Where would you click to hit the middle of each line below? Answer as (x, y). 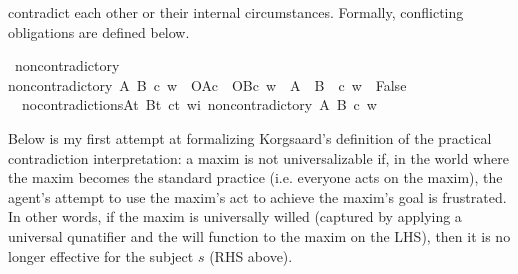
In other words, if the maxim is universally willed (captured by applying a (235, 216)
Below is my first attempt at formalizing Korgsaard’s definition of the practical (250, 137)
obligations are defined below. (99, 31)
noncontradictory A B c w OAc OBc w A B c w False (207, 84)
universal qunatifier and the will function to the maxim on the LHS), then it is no (259, 235)
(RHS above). (251, 255)
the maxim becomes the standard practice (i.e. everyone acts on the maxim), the (255, 177)
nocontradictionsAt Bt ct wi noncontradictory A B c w (199, 104)
